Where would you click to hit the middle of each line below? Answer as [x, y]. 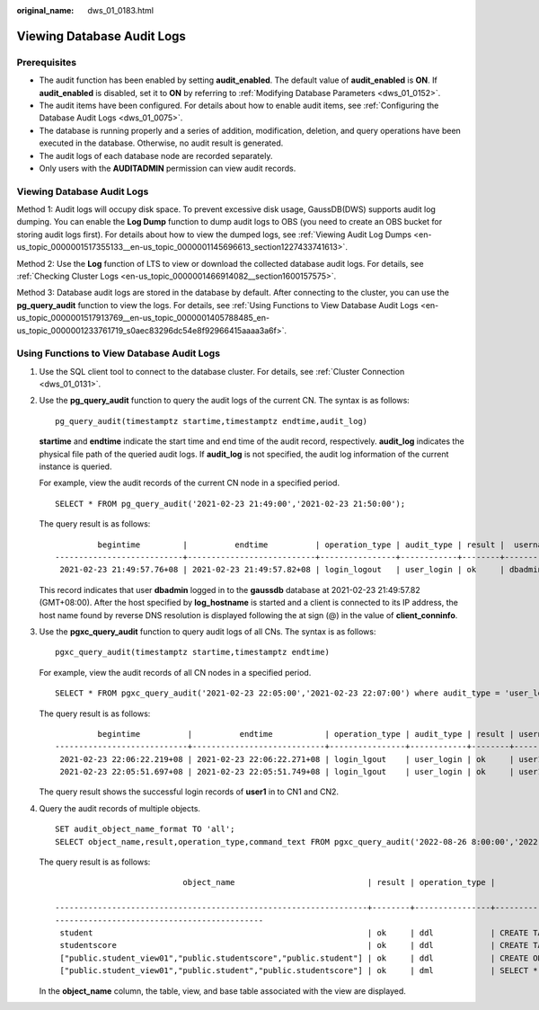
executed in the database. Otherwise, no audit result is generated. [161, 143]
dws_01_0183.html [121, 10]
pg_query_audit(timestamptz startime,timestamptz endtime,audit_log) [212, 421]
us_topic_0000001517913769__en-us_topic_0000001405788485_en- [143, 318]
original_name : [45, 10]
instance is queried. [75, 466]
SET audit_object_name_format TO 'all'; [145, 829]
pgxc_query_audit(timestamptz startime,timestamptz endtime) [192, 652]
